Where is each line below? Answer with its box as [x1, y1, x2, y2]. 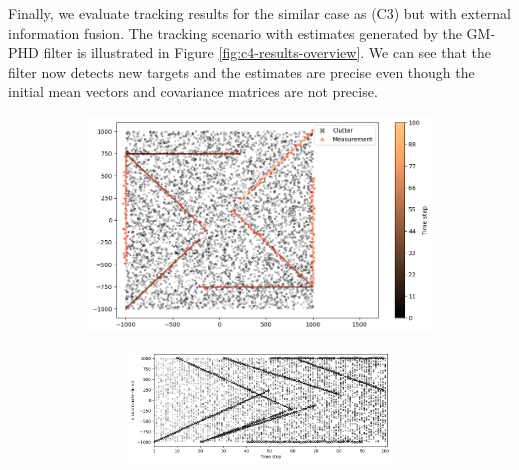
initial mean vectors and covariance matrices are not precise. [8, 81, 378, 102]
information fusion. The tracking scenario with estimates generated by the [8, 22, 462, 43]
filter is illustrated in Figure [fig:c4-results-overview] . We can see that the [43, 42, 491, 63]
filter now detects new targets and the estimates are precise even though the [8, 61, 475, 82]
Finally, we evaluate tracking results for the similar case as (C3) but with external [8, 3, 511, 23]
